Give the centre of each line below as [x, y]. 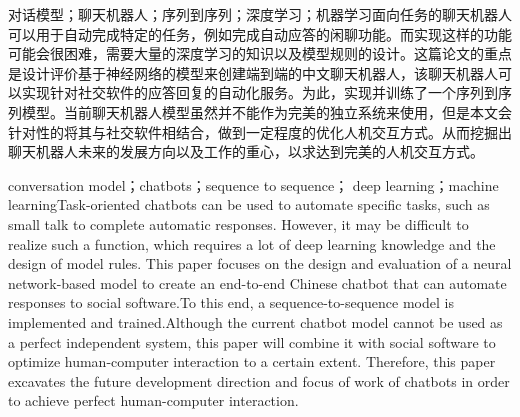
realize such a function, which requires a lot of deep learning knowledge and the [252, 243]
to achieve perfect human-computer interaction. [153, 400]
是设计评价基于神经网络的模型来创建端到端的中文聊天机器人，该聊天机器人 [253, 72]
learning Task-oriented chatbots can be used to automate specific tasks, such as [249, 204]
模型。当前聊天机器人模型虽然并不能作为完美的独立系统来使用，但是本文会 [266, 111]
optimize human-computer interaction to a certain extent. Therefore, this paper [252, 361]
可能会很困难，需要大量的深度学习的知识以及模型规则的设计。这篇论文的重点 [260, 53]
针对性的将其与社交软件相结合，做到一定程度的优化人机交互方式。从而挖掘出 [260, 131]
